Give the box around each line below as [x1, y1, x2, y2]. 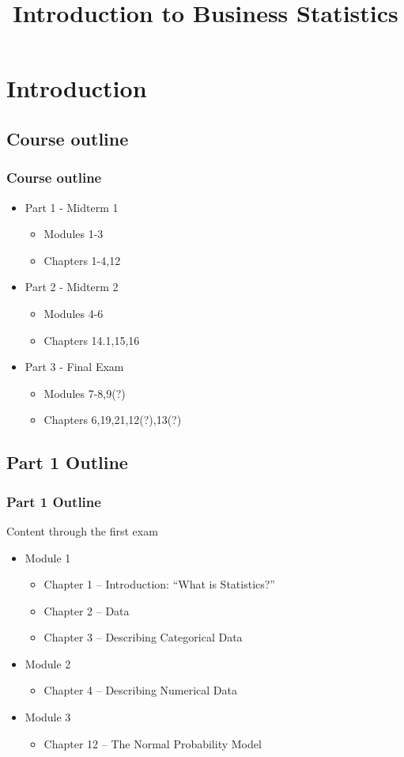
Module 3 [25, 709, 71, 725]
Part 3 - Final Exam [25, 358, 124, 375]
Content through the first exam [6, 522, 158, 539]
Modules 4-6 [43, 305, 104, 321]
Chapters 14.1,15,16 [43, 331, 140, 348]
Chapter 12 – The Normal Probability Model [43, 735, 262, 751]
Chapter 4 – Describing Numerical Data [43, 682, 238, 698]
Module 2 [25, 655, 71, 672]
